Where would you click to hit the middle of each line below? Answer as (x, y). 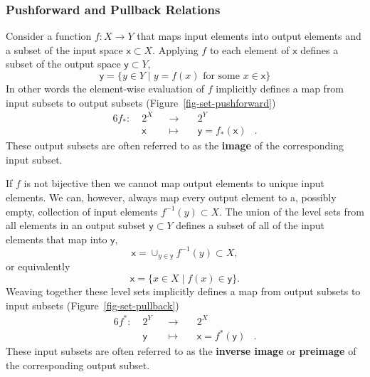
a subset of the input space (64, 49)
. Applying (175, 49)
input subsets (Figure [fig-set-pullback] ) (92, 305)
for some (222, 76)
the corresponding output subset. (78, 365)
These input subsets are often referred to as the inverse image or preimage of (181, 351)
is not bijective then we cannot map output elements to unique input (174, 183)
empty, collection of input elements (82, 211)
